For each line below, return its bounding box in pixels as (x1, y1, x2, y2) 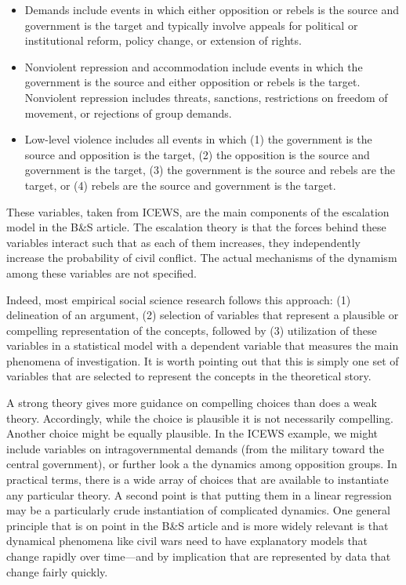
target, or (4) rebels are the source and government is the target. (24, 176, 336, 193)
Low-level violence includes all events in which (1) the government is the (24, 131, 372, 147)
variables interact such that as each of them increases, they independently (6, 234, 361, 250)
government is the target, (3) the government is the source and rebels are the (24, 162, 396, 178)
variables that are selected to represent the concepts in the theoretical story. (6, 368, 372, 384)
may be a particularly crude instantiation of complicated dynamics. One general (6, 502, 390, 518)
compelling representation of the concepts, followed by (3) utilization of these (6, 322, 377, 338)
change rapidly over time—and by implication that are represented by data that (6, 548, 391, 564)
